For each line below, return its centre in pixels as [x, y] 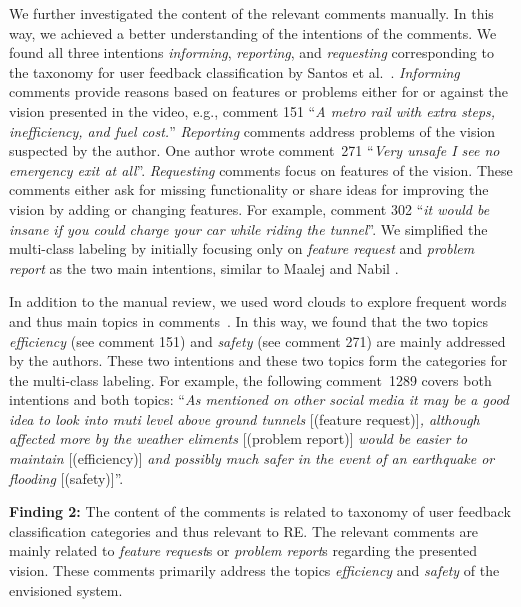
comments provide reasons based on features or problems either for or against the [258, 91]
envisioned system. [66, 589]
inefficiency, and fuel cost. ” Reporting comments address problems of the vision [252, 130]
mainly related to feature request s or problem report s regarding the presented [243, 550]
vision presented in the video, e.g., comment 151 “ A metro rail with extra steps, [252, 110]
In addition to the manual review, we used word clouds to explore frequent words [258, 301]
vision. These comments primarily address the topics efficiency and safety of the [254, 570]
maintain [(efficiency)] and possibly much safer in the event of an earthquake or [252, 458]
